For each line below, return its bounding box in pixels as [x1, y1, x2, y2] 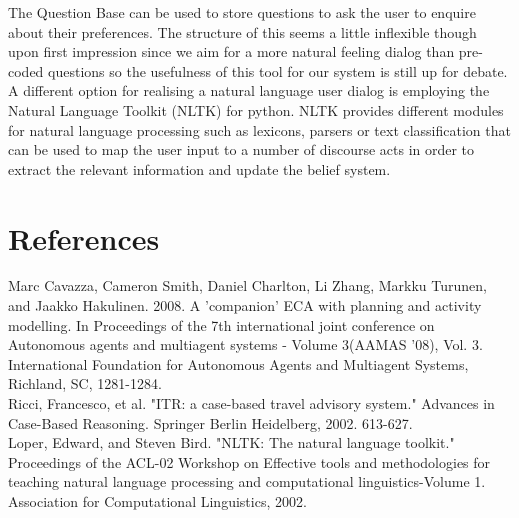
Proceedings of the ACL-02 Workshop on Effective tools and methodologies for [8, 451, 491, 472]
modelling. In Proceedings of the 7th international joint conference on [8, 314, 435, 335]
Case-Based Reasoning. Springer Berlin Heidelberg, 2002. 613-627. [8, 412, 413, 433]
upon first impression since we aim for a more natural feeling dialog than [8, 41, 455, 62]
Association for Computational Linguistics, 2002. [8, 491, 307, 511]
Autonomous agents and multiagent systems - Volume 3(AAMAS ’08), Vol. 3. [8, 334, 483, 355]
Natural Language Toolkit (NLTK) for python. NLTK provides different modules [8, 99, 504, 120]
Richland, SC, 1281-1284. [8, 373, 162, 394]
